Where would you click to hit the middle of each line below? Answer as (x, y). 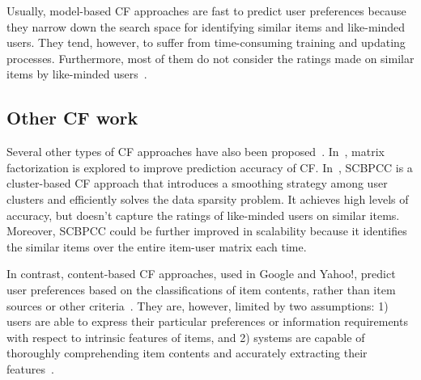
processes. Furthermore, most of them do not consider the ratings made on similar (210, 58)
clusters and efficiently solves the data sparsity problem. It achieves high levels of (208, 198)
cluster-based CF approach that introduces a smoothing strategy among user (197, 183)
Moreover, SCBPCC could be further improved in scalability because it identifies (207, 231)
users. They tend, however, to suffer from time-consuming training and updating (206, 42)
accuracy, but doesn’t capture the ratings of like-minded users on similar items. (203, 215)
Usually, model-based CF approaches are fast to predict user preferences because (206, 11)
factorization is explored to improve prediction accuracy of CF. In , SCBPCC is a (210, 167)
